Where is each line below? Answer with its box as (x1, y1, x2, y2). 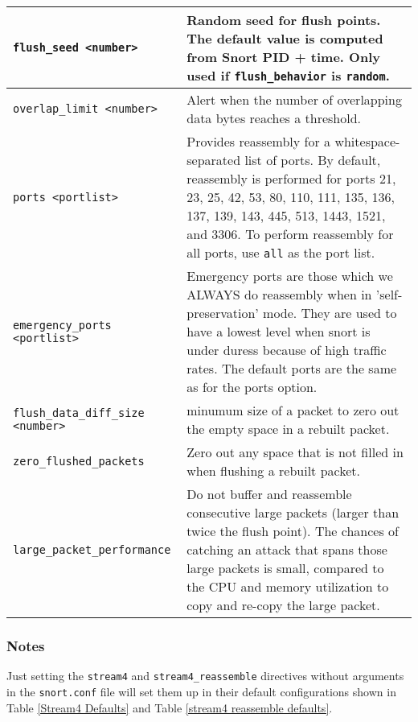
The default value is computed (186, 29, 383, 47)
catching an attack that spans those (186, 540, 387, 559)
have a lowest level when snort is (186, 322, 371, 340)
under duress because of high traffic (186, 340, 387, 359)
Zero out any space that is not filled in (186, 443, 404, 461)
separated (186, 151, 241, 169)
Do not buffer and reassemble (186, 485, 352, 503)
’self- (375, 285, 403, 303)
